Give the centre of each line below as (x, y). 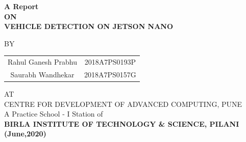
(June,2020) (25, 134)
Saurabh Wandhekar (42, 74)
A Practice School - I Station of (54, 114)
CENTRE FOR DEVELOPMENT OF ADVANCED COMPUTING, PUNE (123, 104)
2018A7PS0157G (110, 74)
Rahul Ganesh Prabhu (42, 62)
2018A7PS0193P (110, 62)
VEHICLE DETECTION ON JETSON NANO (89, 26)
